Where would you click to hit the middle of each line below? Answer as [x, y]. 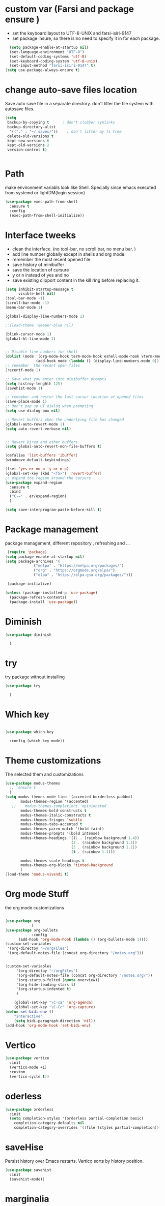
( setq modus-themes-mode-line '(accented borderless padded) [69, 797]
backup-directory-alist [31, 127]
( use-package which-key [29, 732]
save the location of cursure [41, 270]
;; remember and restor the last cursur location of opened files [74, 397]
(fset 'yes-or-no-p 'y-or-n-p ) [37, 469]
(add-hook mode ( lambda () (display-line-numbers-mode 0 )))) [100, 361]
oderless [23, 1096]
